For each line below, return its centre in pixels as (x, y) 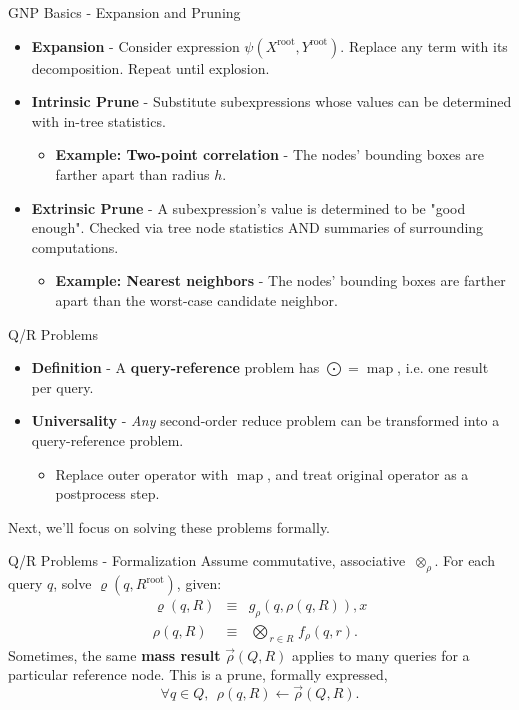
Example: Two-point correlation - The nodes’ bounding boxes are (270, 154)
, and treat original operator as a (368, 473)
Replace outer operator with (142, 473)
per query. (62, 386)
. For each (464, 560)
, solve (72, 583)
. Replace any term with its (424, 45)
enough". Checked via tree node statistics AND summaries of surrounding (257, 227)
